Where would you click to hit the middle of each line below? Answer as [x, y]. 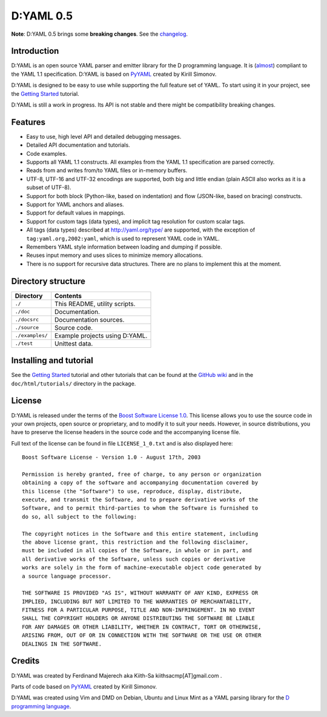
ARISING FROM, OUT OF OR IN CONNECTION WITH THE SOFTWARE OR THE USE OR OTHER [142, 635]
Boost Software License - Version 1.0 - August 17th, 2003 [111, 457]
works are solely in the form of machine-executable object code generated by [142, 568]
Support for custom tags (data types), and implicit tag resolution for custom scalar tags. [136, 221]
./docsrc [27, 320]
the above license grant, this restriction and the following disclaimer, [135, 542]
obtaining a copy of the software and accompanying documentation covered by [140, 483]
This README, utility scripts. [95, 304]
